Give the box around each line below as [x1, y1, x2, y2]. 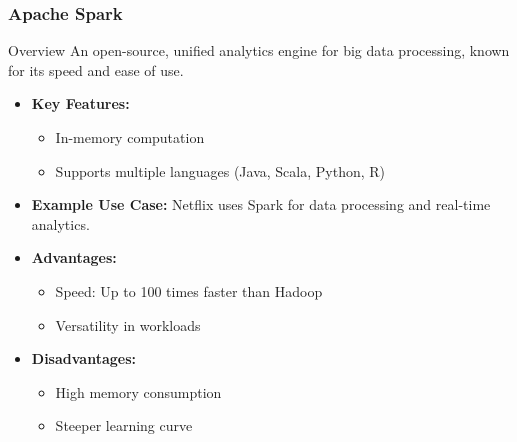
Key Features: [31, 93, 130, 114]
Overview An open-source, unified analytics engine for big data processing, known [8, 40, 510, 61]
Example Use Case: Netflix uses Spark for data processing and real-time [31, 194, 491, 215]
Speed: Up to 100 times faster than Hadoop [55, 280, 323, 301]
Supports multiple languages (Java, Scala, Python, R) [55, 160, 386, 181]
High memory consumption [55, 381, 222, 402]
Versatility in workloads [55, 314, 201, 335]
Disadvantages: [31, 348, 136, 369]
